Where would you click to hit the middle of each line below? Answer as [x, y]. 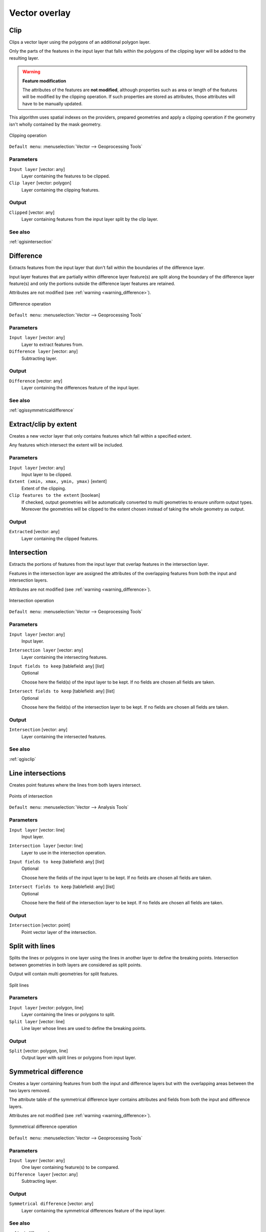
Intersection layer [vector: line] [46, 846]
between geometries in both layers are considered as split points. [76, 965]
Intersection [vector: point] [40, 925]
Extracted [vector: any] [34, 532]
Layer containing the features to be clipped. [66, 176]
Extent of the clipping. [44, 488]
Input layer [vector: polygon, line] [46, 1007]
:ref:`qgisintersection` [31, 242]
